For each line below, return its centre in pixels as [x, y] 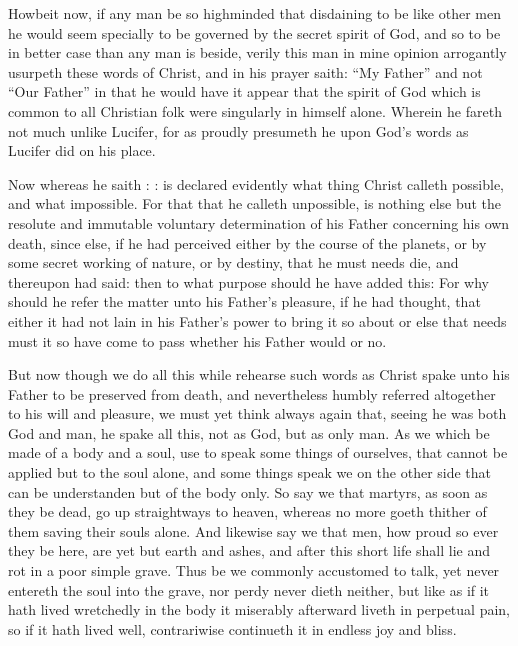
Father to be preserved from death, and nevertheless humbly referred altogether [252, 393]
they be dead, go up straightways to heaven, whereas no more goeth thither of [247, 511]
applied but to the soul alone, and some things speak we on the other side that [250, 472]
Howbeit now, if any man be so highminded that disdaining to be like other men [254, 13]
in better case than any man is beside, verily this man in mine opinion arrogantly [257, 52]
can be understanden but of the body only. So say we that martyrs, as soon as [248, 491]
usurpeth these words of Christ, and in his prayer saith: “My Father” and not [245, 71]
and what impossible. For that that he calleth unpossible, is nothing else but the [255, 203]
